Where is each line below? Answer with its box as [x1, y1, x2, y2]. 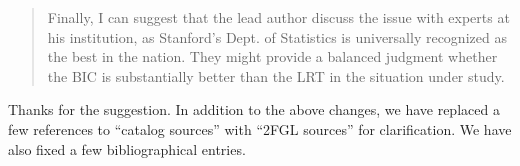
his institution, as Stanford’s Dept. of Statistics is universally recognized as [47, 26, 507, 47]
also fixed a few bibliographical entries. [8, 138, 246, 159]
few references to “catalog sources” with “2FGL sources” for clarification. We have [8, 118, 512, 139]
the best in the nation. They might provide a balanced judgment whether [47, 46, 498, 67]
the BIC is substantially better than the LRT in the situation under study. [47, 65, 505, 86]
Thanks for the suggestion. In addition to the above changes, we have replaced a [8, 99, 500, 120]
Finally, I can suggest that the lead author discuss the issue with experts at [47, 7, 510, 27]
